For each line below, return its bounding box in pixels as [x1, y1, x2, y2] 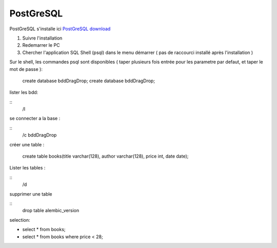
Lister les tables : [9, 165, 46, 171]
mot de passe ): [9, 66, 43, 72]
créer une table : [9, 141, 45, 147]
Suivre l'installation [22, 35, 63, 41]
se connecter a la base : [9, 116, 61, 122]
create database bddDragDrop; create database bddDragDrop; [22, 78, 155, 84]
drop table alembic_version [22, 207, 80, 214]
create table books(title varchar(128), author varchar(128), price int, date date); [22, 153, 189, 159]
